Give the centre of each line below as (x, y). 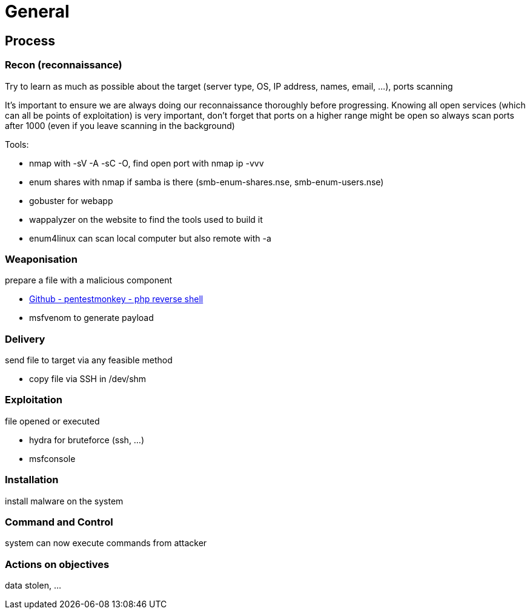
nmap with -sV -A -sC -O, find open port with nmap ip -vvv (147, 163)
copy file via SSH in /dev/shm (88, 379)
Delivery (25, 339)
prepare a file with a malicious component (88, 280)
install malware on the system (64, 501)
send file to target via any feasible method (89, 360)
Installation (32, 480)
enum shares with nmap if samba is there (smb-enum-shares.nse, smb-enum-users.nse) (207, 182)
